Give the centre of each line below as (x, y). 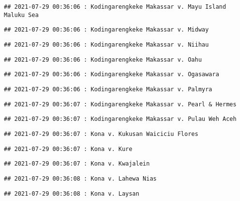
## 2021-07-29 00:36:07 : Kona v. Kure (68, 149)
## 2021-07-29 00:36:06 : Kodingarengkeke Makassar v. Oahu (103, 59)
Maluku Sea (21, 15)
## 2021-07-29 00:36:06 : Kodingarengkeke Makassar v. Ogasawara (112, 75)
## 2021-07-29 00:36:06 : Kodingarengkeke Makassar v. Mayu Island (115, 7)
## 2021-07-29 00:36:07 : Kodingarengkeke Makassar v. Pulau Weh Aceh (120, 119)
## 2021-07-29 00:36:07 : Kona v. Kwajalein (77, 164)
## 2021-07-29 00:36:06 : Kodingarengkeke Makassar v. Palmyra (108, 89)
